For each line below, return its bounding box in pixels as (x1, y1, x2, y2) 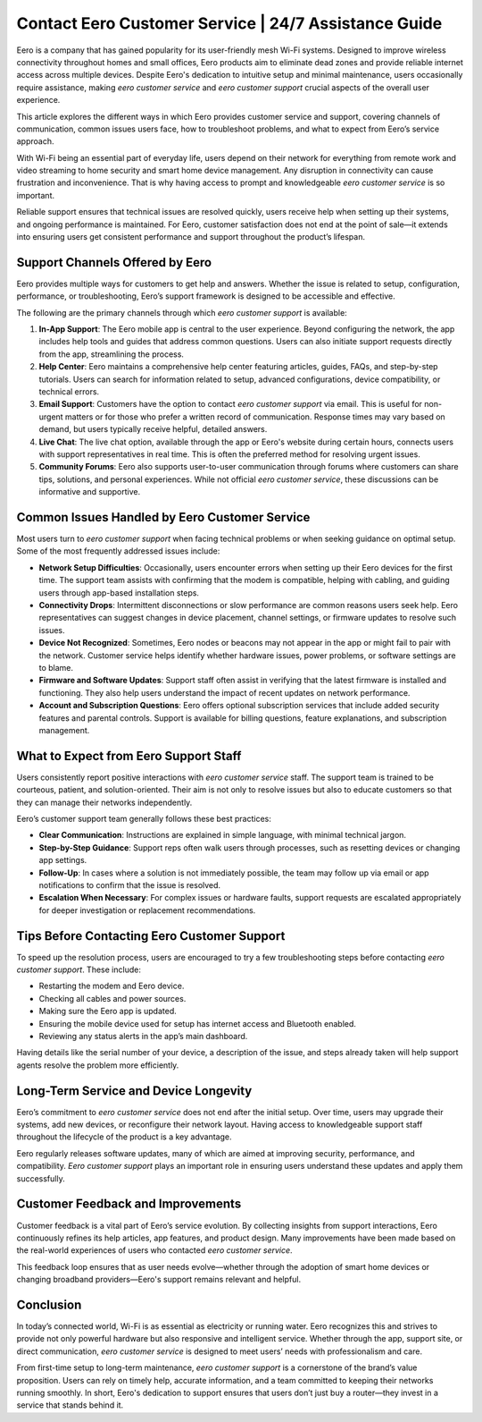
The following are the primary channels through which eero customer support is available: (16, 307, 347, 317)
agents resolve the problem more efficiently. (16, 1060, 179, 1071)
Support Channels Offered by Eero (16, 255, 212, 270)
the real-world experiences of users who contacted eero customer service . (16, 1245, 294, 1256)
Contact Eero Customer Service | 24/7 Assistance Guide (16, 13, 443, 33)
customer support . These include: (16, 964, 142, 975)
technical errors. (38, 386, 100, 397)
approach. (16, 136, 54, 147)
